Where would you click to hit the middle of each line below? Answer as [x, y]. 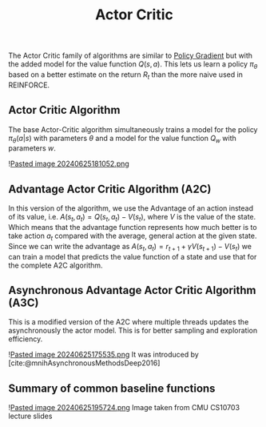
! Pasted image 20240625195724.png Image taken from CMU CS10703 [124, 408]
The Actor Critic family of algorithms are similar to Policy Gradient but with [131, 56]
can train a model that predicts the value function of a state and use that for [133, 256]
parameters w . [32, 148]
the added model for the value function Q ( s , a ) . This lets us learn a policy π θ [133, 65]
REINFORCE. [29, 85]
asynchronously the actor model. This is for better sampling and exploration [133, 331]
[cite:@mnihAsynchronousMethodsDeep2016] [84, 363]
